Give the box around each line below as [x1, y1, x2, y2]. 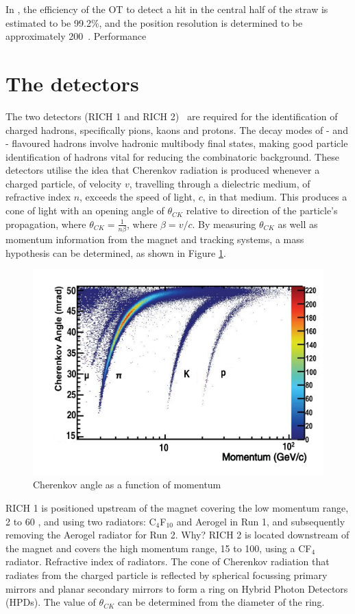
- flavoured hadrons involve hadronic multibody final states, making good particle [5, 136, 348, 150]
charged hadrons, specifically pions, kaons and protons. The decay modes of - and [5, 122, 348, 137]
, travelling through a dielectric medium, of [129, 176, 310, 190]
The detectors [5, 69, 139, 97]
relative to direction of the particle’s [186, 203, 338, 218]
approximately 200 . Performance [5, 29, 147, 43]
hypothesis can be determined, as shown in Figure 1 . [5, 245, 226, 260]
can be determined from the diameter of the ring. [117, 595, 325, 609]
